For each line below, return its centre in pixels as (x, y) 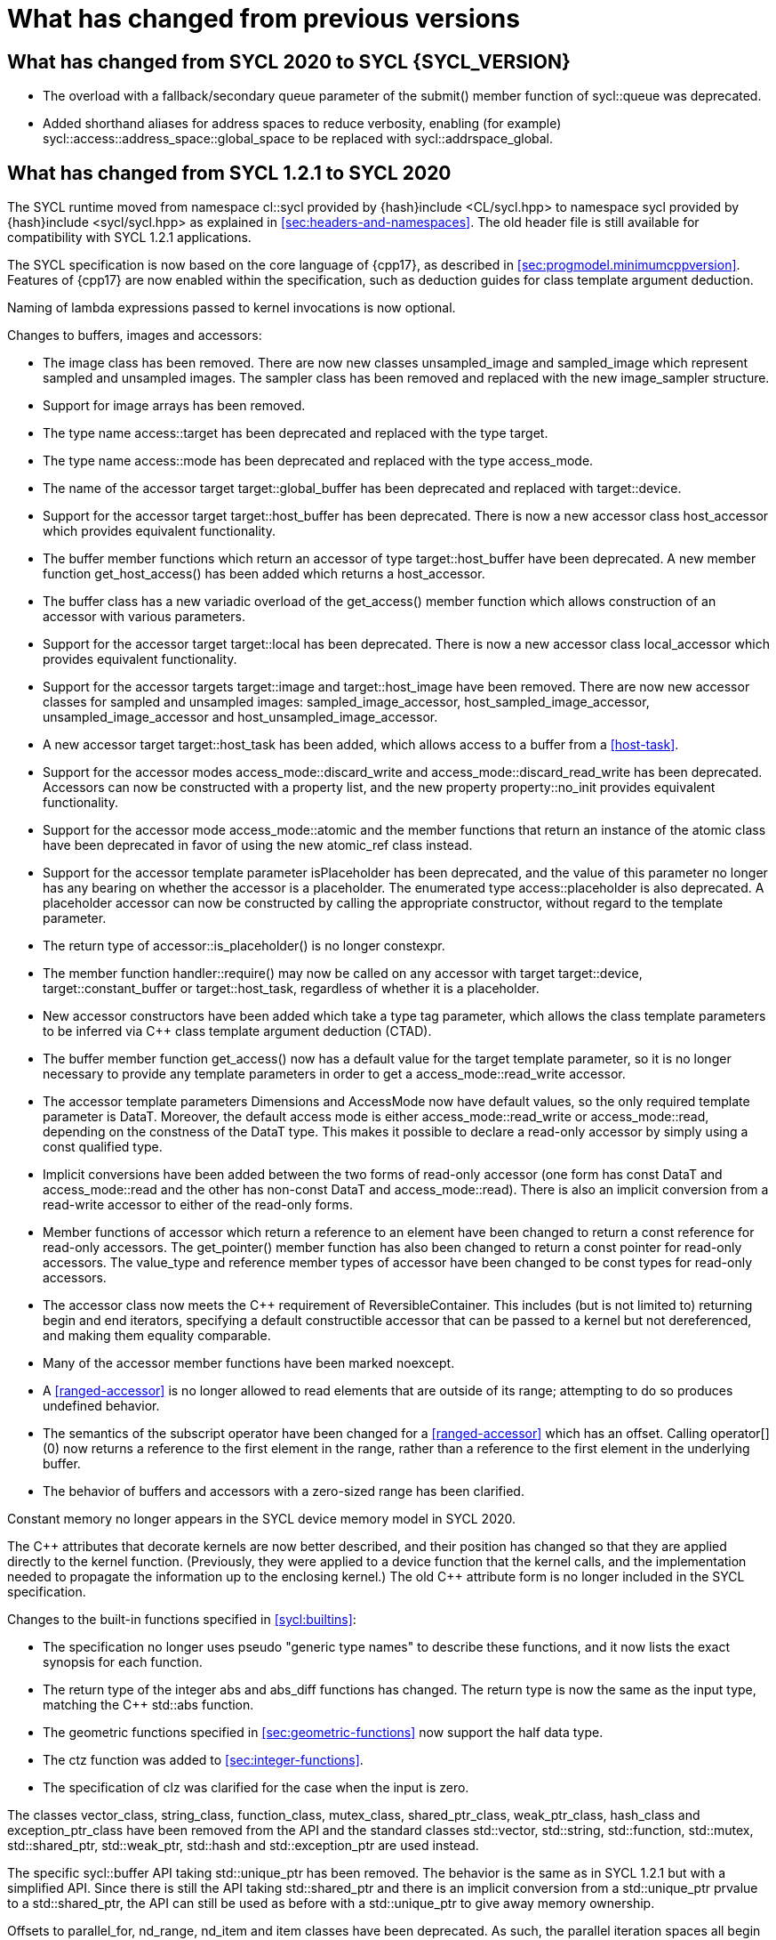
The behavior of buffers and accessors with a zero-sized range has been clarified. (284, 1491)
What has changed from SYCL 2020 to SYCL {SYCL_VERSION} (289, 61)
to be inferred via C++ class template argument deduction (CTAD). (237, 1031)
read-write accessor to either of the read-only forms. (198, 1205)
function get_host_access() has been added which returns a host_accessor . (264, 574)
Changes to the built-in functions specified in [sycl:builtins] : (182, 1620)
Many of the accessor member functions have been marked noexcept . (249, 1363)
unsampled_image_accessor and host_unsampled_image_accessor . (240, 717)
